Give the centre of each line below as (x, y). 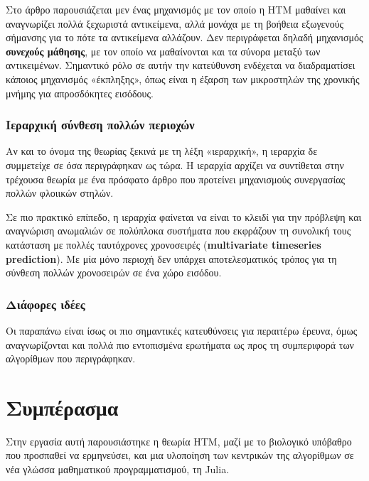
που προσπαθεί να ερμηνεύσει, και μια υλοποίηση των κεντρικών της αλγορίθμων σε (180, 455)
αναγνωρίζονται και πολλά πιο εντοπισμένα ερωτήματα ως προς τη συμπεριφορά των (180, 344)
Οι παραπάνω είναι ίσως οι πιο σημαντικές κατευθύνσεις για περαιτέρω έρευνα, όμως (182, 330)
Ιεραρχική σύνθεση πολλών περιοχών (100, 125)
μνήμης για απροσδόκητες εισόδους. (80, 93)
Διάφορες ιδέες (46, 304)
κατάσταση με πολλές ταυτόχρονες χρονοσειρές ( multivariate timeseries (164, 244)
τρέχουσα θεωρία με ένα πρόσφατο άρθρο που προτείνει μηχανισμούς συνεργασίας (176, 179)
